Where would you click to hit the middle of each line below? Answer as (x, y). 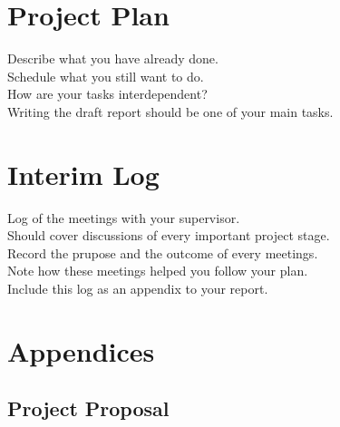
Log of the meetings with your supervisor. (124, 217)
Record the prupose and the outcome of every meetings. (163, 252)
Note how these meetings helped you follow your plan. (158, 271)
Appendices (81, 350)
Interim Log (83, 174)
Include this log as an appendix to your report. (138, 288)
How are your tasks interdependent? (107, 94)
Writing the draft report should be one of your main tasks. (170, 111)
